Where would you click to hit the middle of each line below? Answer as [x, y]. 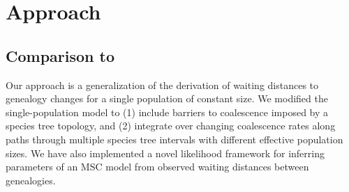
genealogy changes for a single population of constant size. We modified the [167, 98]
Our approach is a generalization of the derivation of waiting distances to [162, 85]
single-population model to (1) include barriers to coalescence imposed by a [167, 112]
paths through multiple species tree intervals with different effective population [174, 139]
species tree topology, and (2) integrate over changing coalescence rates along [171, 126]
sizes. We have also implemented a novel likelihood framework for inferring [165, 153]
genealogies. [31, 180]
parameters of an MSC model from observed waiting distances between [157, 167]
